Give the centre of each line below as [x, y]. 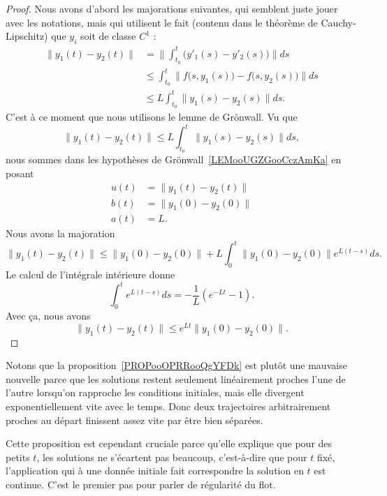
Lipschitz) [27, 36]
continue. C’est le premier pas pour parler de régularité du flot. [141, 484]
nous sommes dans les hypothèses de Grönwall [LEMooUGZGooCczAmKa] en [174, 159]
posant [20, 173]
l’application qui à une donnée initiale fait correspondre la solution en [155, 471]
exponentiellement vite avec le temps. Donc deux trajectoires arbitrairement [168, 406]
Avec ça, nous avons [48, 316]
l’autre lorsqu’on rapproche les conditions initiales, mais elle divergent [155, 392]
